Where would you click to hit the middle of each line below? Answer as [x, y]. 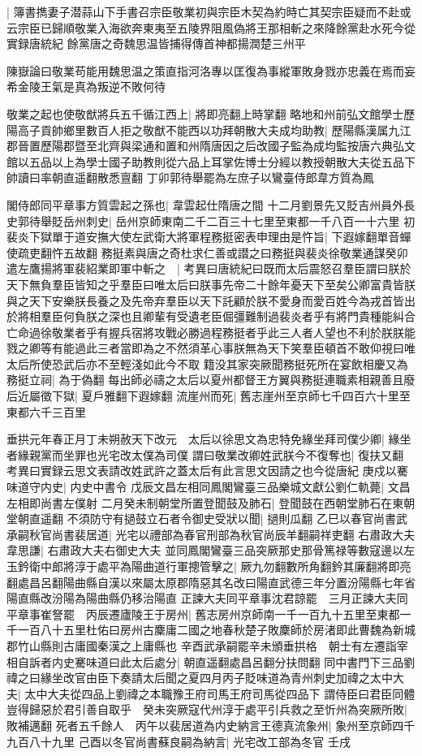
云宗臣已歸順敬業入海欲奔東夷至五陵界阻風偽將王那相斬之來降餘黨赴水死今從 [211, 27]
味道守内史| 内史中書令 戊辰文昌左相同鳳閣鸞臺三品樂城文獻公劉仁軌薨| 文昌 [209, 487]
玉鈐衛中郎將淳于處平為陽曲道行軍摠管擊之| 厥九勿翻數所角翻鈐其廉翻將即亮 [209, 566]
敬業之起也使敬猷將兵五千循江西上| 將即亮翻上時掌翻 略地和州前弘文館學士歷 [211, 113]
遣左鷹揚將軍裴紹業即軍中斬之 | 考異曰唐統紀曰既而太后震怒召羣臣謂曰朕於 [209, 268]
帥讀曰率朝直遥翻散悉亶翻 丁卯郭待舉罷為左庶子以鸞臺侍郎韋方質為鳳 [190, 177]
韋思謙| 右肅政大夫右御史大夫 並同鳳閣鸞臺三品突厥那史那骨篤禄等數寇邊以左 [211, 550]
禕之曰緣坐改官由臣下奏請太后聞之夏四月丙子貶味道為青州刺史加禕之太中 [200, 678]
